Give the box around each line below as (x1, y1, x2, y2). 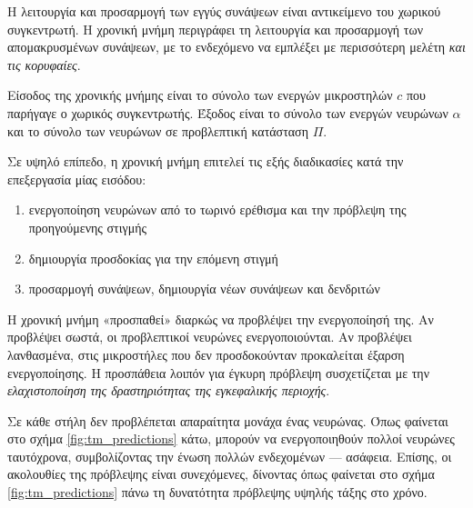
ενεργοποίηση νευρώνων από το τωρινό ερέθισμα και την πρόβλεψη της (28, 200, 407, 219)
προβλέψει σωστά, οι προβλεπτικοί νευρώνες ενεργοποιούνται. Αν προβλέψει (7, 327, 412, 346)
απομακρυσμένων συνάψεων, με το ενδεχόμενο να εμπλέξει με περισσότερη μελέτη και (7, 37, 466, 56)
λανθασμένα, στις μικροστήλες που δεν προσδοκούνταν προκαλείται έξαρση (7, 344, 405, 364)
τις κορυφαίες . (7, 55, 81, 74)
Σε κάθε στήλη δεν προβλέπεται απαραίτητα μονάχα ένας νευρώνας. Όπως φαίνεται (7, 411, 448, 430)
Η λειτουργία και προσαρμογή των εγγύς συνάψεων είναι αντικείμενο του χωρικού (7, 2, 441, 20)
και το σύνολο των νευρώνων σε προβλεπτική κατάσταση (7, 121, 308, 140)
